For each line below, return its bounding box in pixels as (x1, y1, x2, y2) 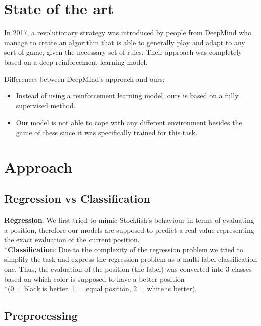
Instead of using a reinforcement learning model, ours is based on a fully (16, 90, 239, 101)
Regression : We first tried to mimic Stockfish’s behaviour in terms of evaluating (4, 214, 254, 225)
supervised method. (16, 100, 76, 111)
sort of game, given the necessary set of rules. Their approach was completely (4, 47, 242, 57)
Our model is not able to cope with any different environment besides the (16, 117, 242, 128)
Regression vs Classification (4, 191, 151, 206)
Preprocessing (4, 308, 78, 323)
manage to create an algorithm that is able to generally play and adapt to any (4, 37, 245, 47)
